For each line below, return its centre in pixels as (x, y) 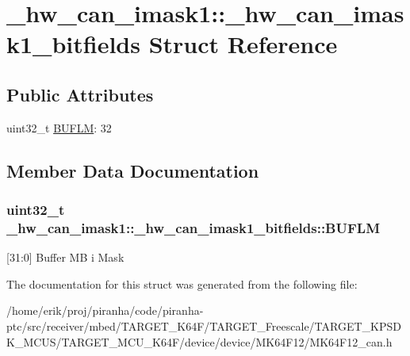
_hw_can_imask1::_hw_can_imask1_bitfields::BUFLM (194, 227)
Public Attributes (80, 94)
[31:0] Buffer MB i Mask (65, 257)
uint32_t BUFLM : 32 (59, 127)
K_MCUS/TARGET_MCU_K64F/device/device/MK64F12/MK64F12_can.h (199, 341)
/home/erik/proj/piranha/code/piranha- (105, 310)
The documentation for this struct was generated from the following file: (182, 283)
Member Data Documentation (133, 170)
